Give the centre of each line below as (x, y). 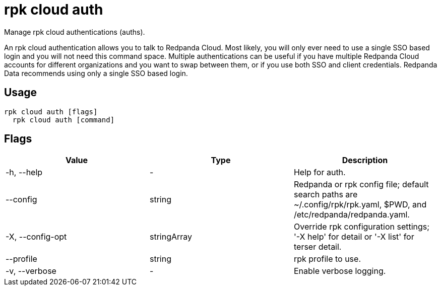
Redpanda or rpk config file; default (361, 185)
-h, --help (24, 172)
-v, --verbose (31, 271)
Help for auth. (320, 172)
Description (365, 160)
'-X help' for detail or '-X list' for (354, 237)
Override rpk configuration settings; (362, 227)
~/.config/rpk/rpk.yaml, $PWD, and (360, 205)
